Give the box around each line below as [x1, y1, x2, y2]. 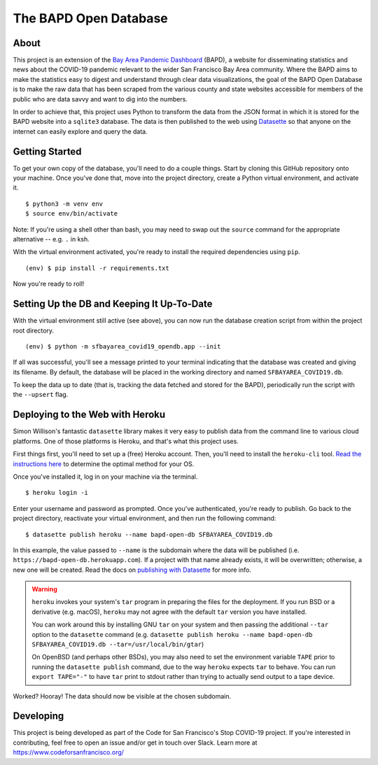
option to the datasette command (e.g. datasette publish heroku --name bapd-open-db [31, 630, 313, 638]
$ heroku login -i [25, 489, 89, 497]
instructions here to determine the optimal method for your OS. [13, 459, 195, 468]
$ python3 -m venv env [25, 199, 104, 208]
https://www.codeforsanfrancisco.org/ [13, 748, 124, 757]
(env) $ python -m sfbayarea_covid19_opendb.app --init [25, 342, 221, 350]
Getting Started [13, 146, 82, 157]
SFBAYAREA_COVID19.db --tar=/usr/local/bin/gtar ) [31, 640, 204, 649]
